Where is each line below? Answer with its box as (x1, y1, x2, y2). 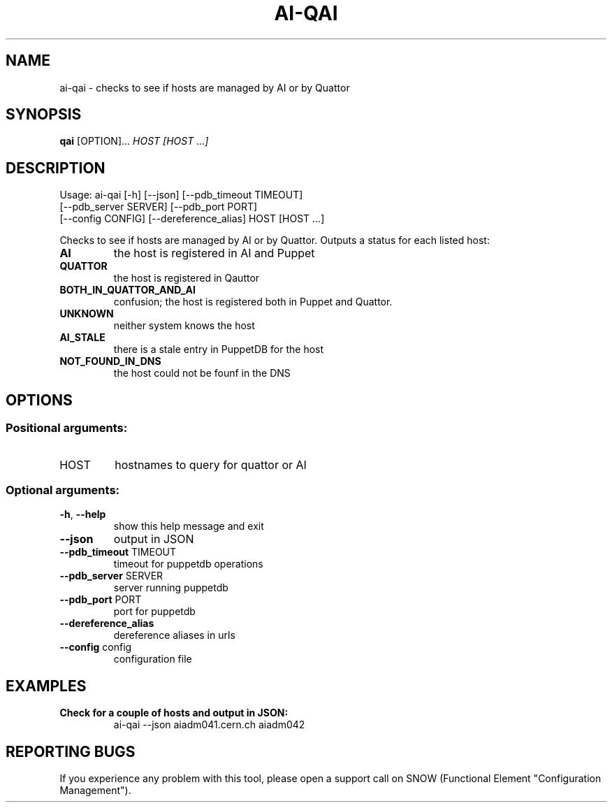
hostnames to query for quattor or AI (115, 457, 307, 472)
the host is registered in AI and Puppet (113, 246, 315, 261)
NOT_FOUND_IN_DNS (59, 355, 161, 368)
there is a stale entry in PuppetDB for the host (113, 343, 324, 356)
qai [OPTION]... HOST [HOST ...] (59, 135, 209, 147)
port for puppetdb (113, 605, 196, 618)
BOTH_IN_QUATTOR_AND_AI (59, 284, 196, 296)
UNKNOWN (59, 308, 114, 320)
